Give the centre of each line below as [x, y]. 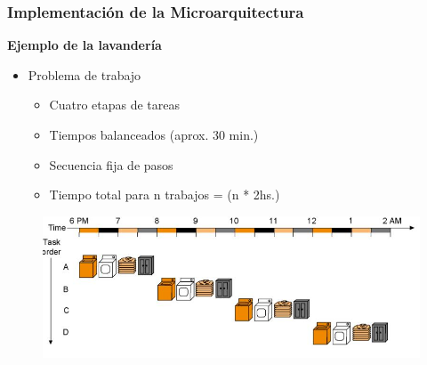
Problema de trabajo [85, 74]
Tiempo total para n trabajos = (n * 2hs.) [165, 195]
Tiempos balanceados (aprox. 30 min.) [154, 134]
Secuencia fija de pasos [111, 164]
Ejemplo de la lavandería [85, 45]
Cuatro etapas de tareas [115, 105]
